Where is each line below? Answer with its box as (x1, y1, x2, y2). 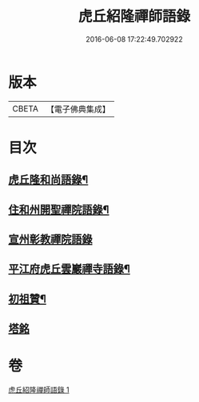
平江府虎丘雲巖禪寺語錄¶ (8, 262, 130, 276)
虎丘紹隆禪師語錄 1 (8, 385, 70, 395)
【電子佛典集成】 (46, 104, 110, 115)
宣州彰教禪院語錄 (8, 233, 93, 246)
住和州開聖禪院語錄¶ (8, 202, 109, 217)
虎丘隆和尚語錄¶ (8, 173, 89, 187)
